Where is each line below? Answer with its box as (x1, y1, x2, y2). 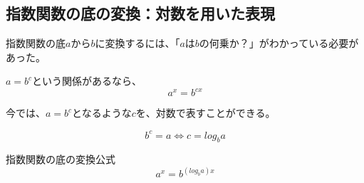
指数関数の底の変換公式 (6, 152, 115, 167)
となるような (72, 105, 132, 120)
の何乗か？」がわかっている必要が (199, 36, 359, 51)
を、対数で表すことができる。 (135, 105, 276, 120)
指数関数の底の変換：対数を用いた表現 (6, 2, 275, 24)
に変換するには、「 (95, 36, 180, 51)
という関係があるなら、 (32, 73, 142, 88)
